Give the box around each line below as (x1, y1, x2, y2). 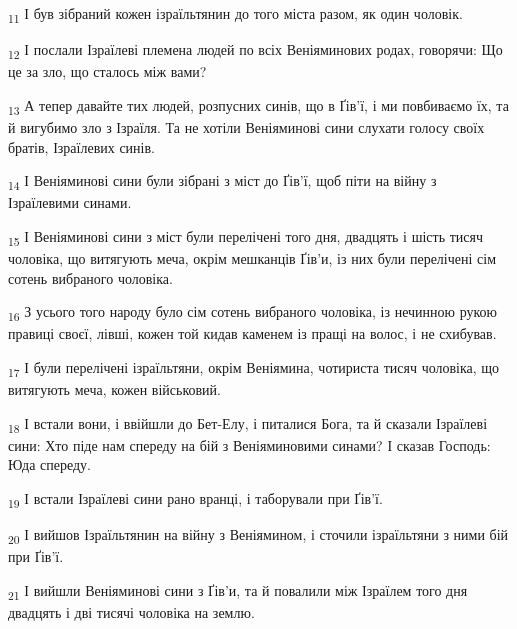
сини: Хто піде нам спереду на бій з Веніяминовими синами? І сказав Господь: (8, 434, 491, 455)
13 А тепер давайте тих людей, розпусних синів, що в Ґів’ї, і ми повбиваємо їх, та (8, 94, 509, 118)
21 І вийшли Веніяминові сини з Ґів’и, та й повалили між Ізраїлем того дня (8, 579, 468, 603)
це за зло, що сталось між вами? (8, 61, 207, 82)
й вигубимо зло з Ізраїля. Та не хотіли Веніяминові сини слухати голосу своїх (8, 116, 485, 137)
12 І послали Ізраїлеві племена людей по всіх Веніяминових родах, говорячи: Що (8, 39, 503, 62)
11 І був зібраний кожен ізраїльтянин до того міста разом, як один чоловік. (8, 3, 463, 26)
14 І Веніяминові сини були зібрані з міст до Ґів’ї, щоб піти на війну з (8, 170, 437, 193)
